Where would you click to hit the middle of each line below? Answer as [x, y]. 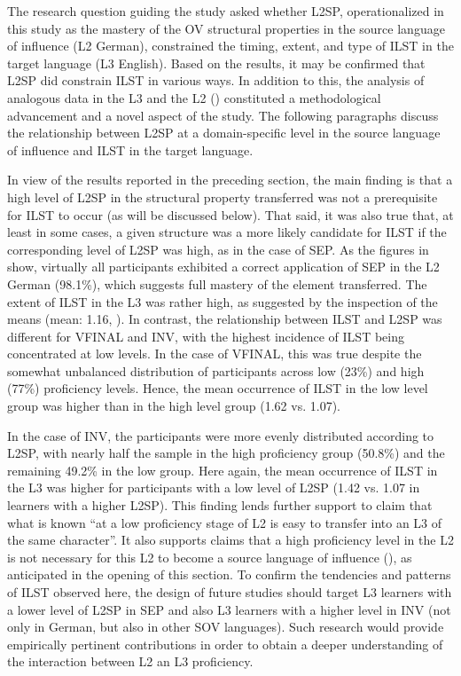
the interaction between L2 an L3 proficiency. [130, 661]
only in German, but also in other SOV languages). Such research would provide [226, 627]
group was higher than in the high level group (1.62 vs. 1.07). [174, 406]
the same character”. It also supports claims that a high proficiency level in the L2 [230, 540]
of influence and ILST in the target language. [130, 149]
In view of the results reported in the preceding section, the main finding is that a [230, 180]
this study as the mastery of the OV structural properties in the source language [226, 28]
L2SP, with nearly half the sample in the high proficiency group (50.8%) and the [226, 453]
